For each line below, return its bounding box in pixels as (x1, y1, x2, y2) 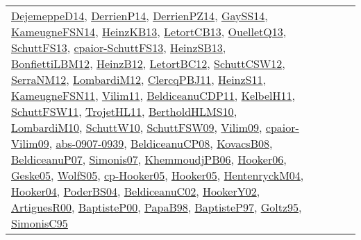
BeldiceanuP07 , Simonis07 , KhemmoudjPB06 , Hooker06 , (11, 151, 287, 167)
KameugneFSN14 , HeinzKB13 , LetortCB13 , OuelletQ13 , (11, 24, 287, 40)
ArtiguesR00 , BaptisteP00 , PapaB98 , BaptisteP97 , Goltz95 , (11, 199, 302, 215)
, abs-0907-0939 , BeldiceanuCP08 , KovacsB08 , (49, 135, 273, 151)
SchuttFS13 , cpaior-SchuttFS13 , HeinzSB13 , (11, 40, 226, 55)
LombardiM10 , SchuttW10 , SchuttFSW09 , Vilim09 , (11, 119, 262, 135)
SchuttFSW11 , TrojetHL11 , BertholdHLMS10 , (11, 103, 237, 119)
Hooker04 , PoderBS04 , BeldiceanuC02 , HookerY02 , (11, 183, 260, 199)
